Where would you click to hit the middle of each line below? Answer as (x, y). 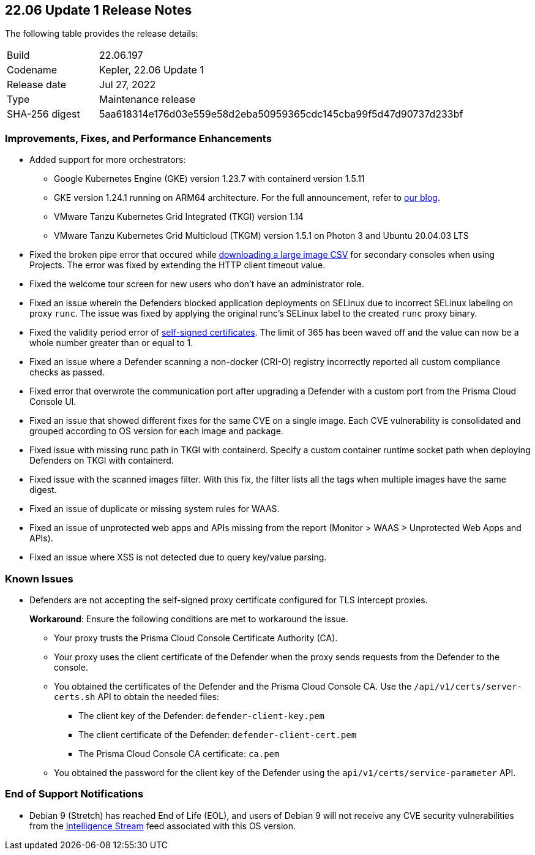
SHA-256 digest (43, 114)
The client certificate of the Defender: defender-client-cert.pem (218, 734)
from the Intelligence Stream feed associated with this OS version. (163, 826)
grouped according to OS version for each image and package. (156, 431)
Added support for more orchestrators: (108, 160)
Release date (37, 85)
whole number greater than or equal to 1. (111, 343)
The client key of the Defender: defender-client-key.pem (202, 715)
